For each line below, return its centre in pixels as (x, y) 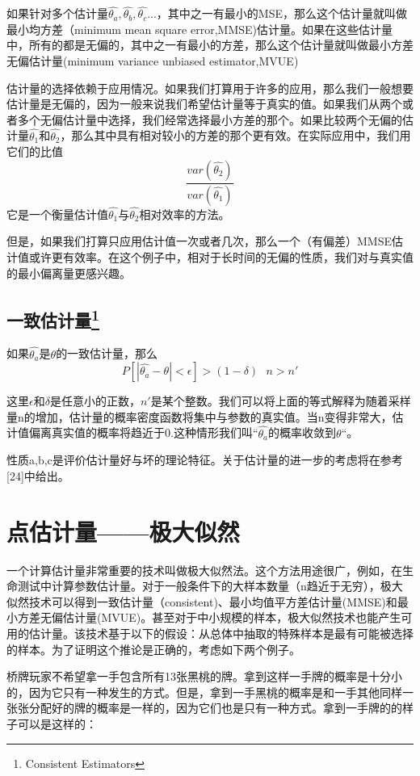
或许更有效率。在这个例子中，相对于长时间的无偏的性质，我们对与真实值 (221, 257)
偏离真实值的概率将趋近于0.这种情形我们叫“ (143, 432)
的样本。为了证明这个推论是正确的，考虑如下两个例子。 (153, 649)
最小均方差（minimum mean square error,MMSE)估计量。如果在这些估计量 (199, 29)
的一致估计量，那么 (107, 353)
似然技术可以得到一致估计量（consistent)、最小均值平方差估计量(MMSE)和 (202, 601)
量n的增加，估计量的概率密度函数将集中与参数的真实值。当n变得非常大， (199, 416)
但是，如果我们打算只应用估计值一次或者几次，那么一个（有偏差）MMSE (199, 241)
